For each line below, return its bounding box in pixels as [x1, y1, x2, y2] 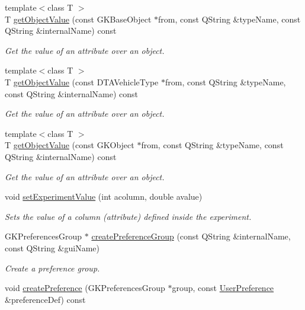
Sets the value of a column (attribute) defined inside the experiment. [5, 210, 252, 222]
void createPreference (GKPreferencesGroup [5, 282, 165, 294]
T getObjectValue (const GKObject [5, 139, 134, 151]
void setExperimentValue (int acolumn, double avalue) [5, 190, 203, 203]
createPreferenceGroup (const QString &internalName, [91, 230, 291, 242]
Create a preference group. [5, 261, 100, 274]
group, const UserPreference [172, 282, 274, 294]
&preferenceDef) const [5, 293, 86, 305]
